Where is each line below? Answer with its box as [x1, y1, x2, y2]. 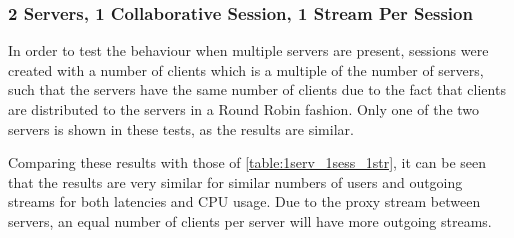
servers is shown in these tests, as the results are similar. [8, 118, 354, 139]
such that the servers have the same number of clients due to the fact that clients [8, 79, 506, 100]
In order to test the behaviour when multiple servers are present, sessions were [8, 40, 489, 61]
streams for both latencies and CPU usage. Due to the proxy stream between [8, 191, 481, 212]
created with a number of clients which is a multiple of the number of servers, [8, 59, 484, 80]
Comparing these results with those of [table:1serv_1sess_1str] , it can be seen [8, 152, 487, 173]
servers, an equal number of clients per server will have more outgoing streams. [8, 210, 492, 231]
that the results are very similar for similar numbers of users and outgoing [8, 171, 463, 192]
